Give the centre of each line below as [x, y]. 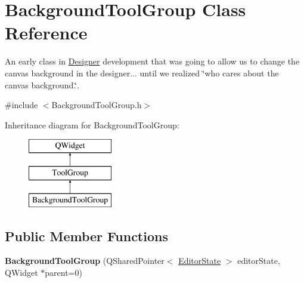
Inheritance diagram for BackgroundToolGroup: [92, 124]
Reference [46, 33]
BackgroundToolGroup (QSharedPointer [85, 261]
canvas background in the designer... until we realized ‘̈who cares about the [142, 73]
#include [21, 105]
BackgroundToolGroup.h [97, 105]
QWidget [21, 273]
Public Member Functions [86, 236]
